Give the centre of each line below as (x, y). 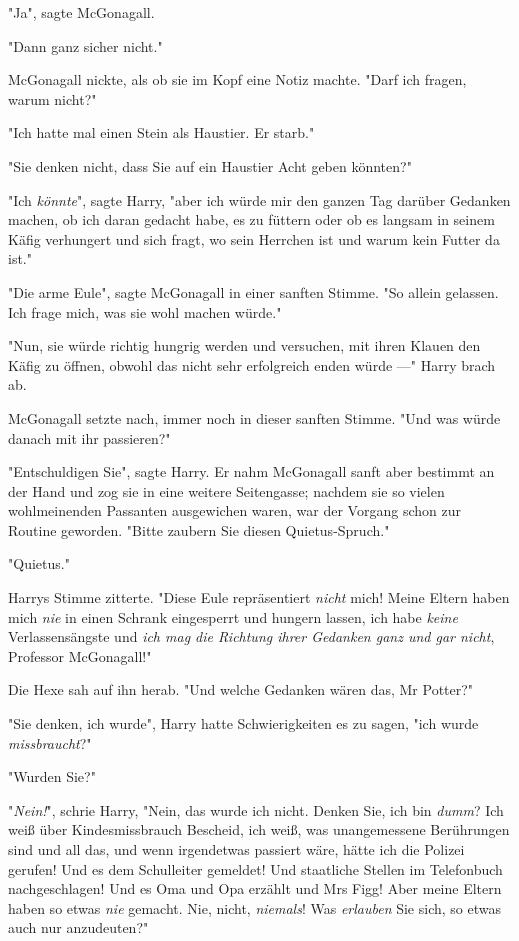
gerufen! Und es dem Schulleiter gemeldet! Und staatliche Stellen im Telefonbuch (255, 868)
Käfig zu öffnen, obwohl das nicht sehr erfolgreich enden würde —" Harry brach (252, 364)
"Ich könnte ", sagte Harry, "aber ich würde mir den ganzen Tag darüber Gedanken (259, 199)
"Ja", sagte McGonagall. (81, 12)
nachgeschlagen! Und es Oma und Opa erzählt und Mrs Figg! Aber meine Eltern (255, 888)
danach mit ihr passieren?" (89, 437)
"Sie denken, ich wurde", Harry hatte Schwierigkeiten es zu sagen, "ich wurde (243, 723)
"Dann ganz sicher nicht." (85, 45)
